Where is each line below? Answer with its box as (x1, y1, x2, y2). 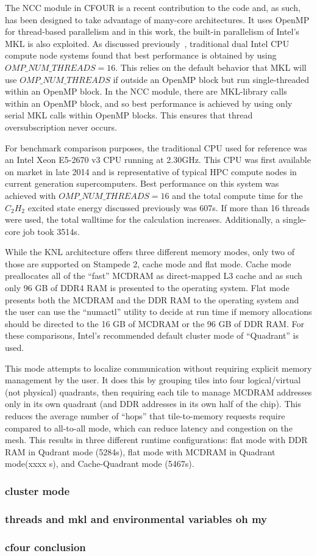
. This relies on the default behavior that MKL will (115, 60, 307, 73)
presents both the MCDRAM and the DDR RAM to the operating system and (5, 293, 299, 306)
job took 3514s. (23, 225, 80, 237)
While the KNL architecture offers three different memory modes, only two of (5, 245, 294, 258)
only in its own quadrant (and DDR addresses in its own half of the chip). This (5, 397, 301, 410)
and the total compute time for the (172, 189, 303, 201)
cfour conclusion (5, 539, 86, 554)
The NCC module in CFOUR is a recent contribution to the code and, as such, (5, 1, 301, 13)
